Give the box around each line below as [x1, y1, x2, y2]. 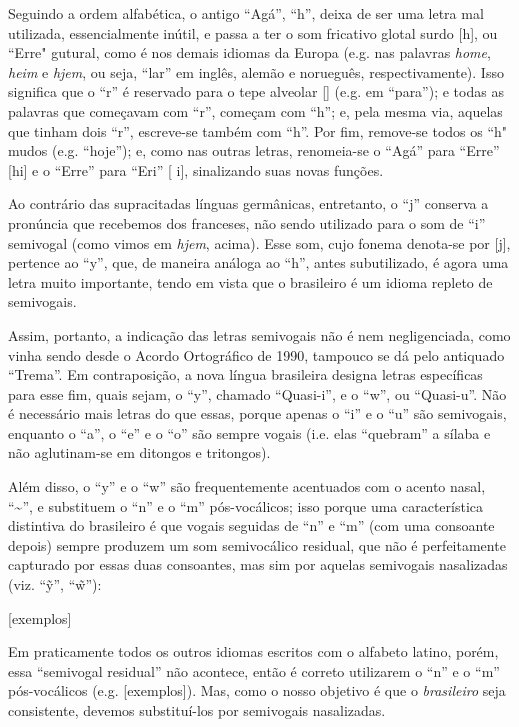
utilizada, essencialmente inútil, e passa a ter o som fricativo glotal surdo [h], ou [8, 22, 498, 43]
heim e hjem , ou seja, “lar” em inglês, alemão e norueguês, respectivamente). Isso [8, 61, 504, 82]
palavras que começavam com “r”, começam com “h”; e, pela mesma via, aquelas [8, 100, 503, 121]
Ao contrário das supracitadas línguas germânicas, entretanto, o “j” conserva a [8, 193, 489, 214]
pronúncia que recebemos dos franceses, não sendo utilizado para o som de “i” [8, 212, 486, 233]
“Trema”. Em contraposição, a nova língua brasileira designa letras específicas [8, 364, 483, 385]
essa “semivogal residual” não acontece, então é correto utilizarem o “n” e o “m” [8, 660, 500, 681]
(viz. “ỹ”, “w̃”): [8, 574, 102, 595]
